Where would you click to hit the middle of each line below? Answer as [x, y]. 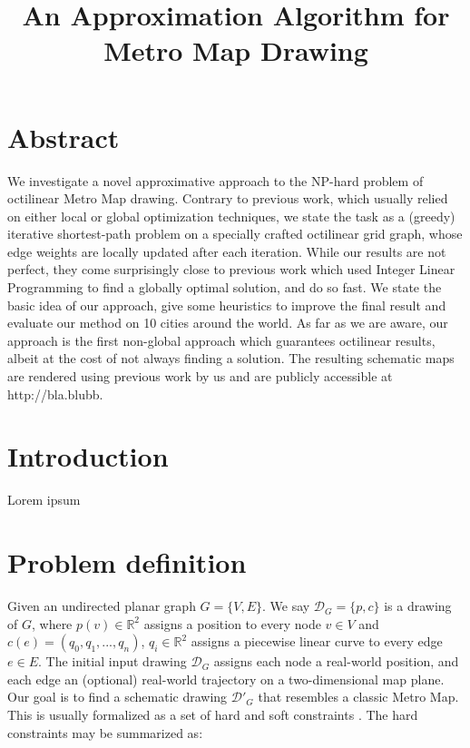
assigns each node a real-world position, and [336, 661]
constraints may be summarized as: [105, 732]
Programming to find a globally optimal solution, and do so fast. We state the [225, 287]
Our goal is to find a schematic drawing [117, 697]
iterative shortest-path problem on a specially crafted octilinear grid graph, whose [235, 234]
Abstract [64, 137]
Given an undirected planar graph [102, 606]
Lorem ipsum [44, 500]
